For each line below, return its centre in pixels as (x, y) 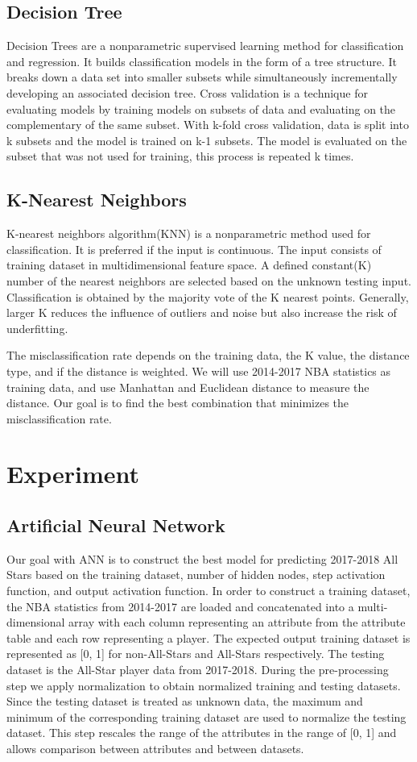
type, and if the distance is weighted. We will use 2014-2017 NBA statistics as (199, 371)
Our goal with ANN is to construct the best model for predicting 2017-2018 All (202, 558)
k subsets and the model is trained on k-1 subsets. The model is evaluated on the (207, 140)
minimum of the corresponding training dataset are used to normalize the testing (206, 716)
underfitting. (37, 328)
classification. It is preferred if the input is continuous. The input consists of (194, 249)
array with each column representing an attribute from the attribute (237, 622)
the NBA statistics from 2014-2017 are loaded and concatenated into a (180, 606)
